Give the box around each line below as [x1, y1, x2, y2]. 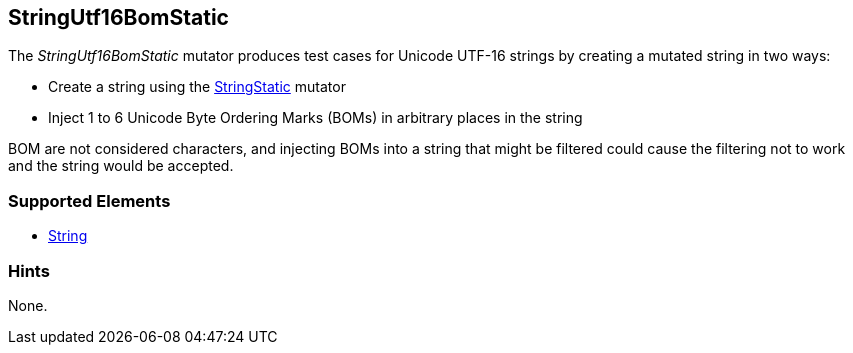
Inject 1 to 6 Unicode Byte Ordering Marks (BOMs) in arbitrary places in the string [48, 109, 583, 127]
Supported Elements [8, 190, 171, 211]
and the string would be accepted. [8, 157, 234, 175]
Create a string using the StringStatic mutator [48, 78, 346, 96]
